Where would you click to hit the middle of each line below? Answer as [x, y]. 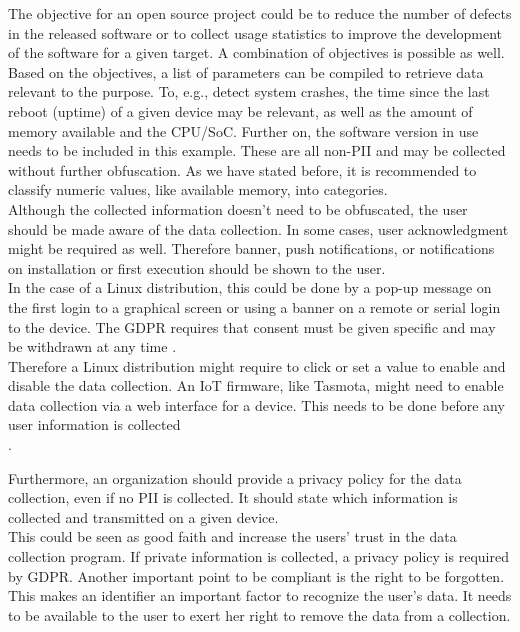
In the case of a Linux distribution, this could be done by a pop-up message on [250, 287]
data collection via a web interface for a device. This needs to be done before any [256, 404]
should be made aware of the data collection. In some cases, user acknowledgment [258, 228]
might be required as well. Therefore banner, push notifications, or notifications [251, 248]
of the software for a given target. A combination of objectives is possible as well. [256, 52]
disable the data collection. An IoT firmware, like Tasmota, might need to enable [256, 385]
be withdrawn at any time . [92, 346]
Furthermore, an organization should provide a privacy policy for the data [235, 477]
